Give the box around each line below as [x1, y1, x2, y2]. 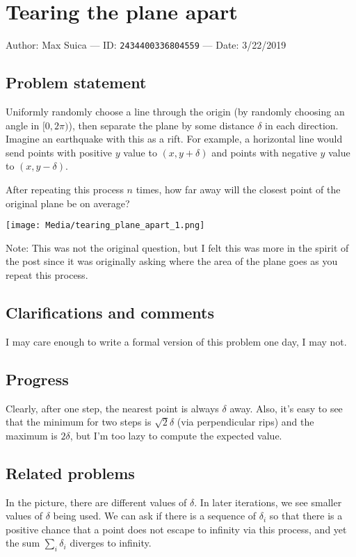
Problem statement [6, 72, 147, 93]
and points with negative [211, 145, 317, 159]
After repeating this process [6, 181, 124, 196]
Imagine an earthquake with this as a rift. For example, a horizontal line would [6, 131, 343, 146]
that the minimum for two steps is [6, 414, 152, 429]
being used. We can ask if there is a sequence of [53, 508, 257, 523]
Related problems [6, 462, 135, 483]
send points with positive [6, 145, 113, 159]
